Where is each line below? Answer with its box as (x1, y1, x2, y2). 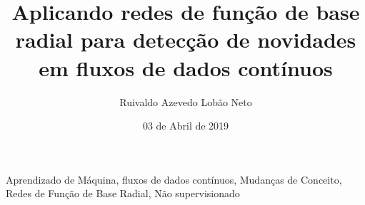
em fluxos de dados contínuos (39, 53, 333, 82)
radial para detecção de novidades (15, 25, 356, 54)
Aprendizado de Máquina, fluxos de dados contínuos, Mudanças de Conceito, (6, 172, 342, 186)
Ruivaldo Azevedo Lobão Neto (119, 94, 252, 109)
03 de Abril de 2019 (142, 118, 229, 133)
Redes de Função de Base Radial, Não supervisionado (6, 186, 240, 201)
